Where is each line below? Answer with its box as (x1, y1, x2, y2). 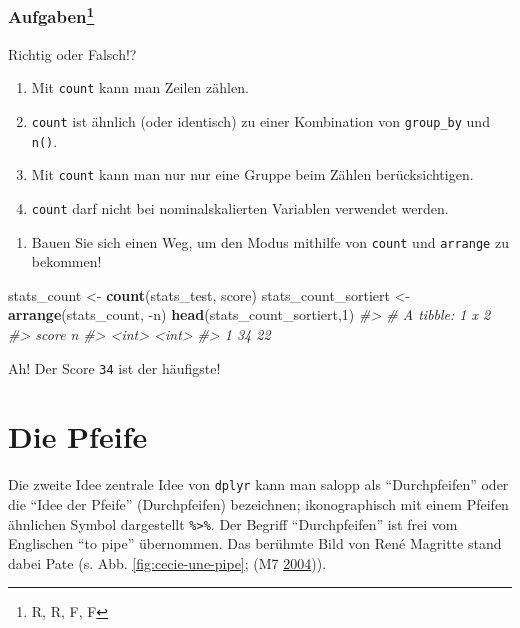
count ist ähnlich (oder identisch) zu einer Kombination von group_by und (31, 110, 490, 131)
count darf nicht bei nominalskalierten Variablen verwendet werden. (31, 197, 449, 218)
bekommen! (31, 251, 102, 272)
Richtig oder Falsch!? (8, 43, 137, 64)
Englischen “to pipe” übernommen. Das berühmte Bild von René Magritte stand (8, 533, 502, 554)
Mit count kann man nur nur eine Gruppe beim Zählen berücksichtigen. (31, 164, 474, 185)
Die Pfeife (8, 416, 148, 457)
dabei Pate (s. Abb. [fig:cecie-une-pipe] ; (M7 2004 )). (8, 552, 327, 573)
